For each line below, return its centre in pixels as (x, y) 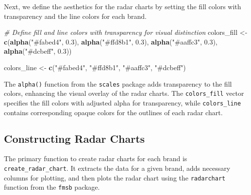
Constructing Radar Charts (75, 138)
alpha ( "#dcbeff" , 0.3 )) (38, 51)
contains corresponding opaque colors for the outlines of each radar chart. (113, 112)
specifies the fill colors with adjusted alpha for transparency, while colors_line (123, 102)
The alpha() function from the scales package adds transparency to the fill (118, 83)
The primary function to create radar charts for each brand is (96, 158)
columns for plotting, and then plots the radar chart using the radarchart (115, 177)
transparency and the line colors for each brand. (75, 16)
